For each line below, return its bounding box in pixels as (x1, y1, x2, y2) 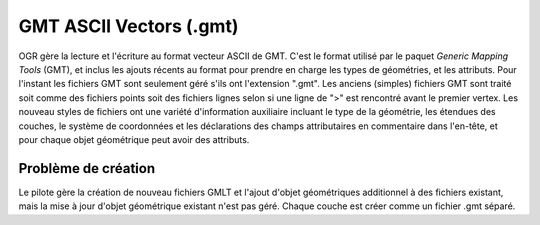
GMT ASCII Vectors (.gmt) (18, 15, 239, 37)
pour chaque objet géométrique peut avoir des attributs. (18, 133, 250, 145)
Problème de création (18, 160, 155, 177)
